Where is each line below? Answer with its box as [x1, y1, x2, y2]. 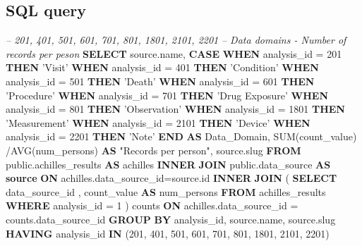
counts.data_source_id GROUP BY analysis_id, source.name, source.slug [6, 211, 336, 226]
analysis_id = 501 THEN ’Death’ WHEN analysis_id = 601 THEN [6, 73, 315, 88]
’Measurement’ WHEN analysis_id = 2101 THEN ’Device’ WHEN [6, 115, 310, 130]
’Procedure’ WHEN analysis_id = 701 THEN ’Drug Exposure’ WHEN [6, 87, 329, 102]
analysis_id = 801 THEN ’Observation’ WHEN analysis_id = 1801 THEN [6, 102, 345, 116]
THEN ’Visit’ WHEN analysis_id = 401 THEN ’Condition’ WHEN [6, 60, 319, 75]
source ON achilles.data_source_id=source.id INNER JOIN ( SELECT [6, 171, 337, 185]
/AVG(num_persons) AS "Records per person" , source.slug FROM [6, 142, 301, 157]
